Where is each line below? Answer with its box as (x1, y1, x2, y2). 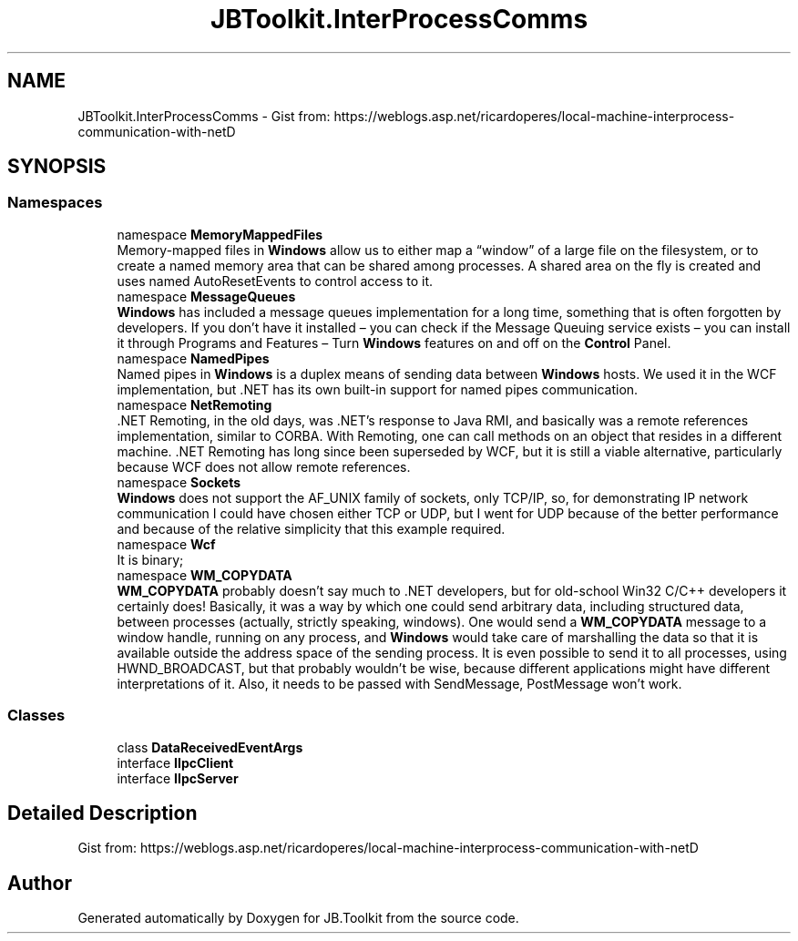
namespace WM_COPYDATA (117, 567, 292, 583)
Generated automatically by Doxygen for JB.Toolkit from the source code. (77, 910, 519, 926)
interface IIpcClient (117, 754, 234, 771)
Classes (7, 706, 66, 725)
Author (7, 871, 72, 895)
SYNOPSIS (7, 155, 107, 179)
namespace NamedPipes (117, 350, 270, 366)
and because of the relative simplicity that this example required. (117, 520, 506, 537)
